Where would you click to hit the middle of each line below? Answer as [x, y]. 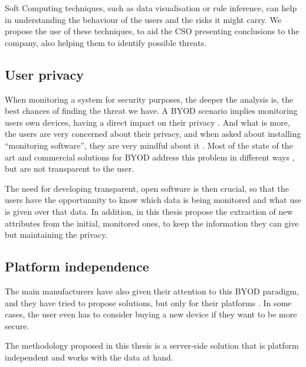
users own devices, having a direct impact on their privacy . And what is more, [147, 122]
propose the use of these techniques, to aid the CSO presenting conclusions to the [152, 31]
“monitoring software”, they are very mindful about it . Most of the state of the [149, 145]
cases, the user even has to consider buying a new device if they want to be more [151, 314]
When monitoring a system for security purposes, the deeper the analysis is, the [149, 99]
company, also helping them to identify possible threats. [106, 42]
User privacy [44, 74]
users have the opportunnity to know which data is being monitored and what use [153, 200]
